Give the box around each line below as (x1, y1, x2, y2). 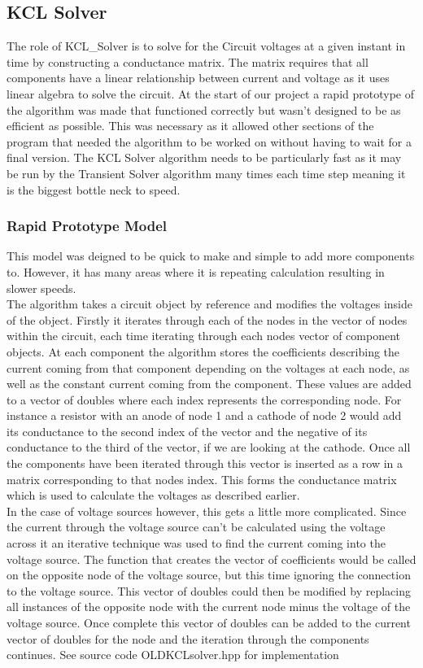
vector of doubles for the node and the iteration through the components (7, 630, 369, 647)
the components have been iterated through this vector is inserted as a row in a (7, 455, 403, 472)
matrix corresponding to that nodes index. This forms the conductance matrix (7, 470, 397, 487)
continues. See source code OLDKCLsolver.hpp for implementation (7, 646, 339, 663)
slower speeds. (7, 279, 76, 296)
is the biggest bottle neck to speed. (7, 181, 181, 198)
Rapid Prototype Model (7, 216, 168, 236)
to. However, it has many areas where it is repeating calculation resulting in (7, 263, 385, 280)
